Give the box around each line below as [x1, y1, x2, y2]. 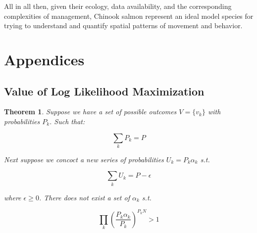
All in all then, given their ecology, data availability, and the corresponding [4, 1, 232, 11]
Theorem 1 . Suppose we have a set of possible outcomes [4, 106, 177, 117]
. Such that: [50, 116, 85, 126]
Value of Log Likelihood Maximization [4, 83, 205, 98]
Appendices [4, 49, 85, 69]
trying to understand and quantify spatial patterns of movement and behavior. [4, 20, 243, 31]
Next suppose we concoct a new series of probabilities [4, 154, 164, 164]
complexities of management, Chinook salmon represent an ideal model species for [4, 10, 254, 21]
